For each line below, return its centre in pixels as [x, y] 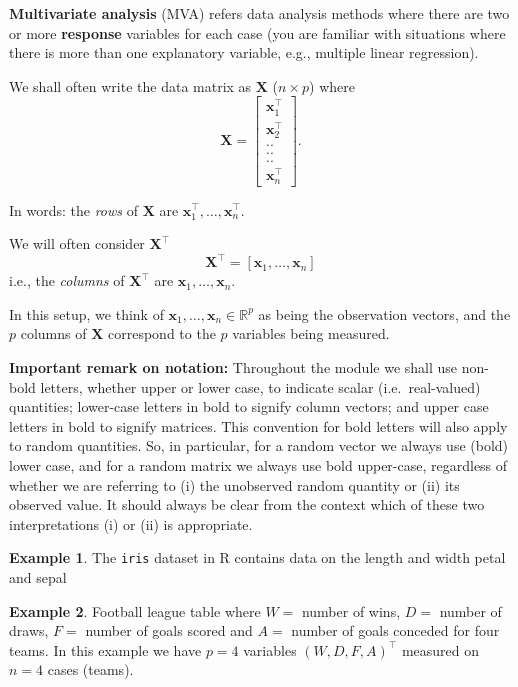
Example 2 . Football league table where [135, 610]
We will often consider [77, 243]
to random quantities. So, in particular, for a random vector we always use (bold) [259, 445]
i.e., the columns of [67, 280]
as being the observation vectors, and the [384, 313]
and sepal [38, 577]
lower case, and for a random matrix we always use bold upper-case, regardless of [258, 465]
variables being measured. [311, 333]
